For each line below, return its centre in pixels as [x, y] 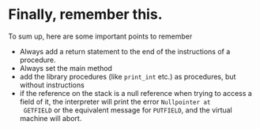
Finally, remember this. [85, 15]
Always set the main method [66, 68]
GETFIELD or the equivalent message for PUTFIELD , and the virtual [128, 110]
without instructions [52, 85]
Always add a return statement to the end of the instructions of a [125, 51]
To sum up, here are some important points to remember [100, 36]
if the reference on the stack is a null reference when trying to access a [136, 93]
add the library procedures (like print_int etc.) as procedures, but [128, 76]
